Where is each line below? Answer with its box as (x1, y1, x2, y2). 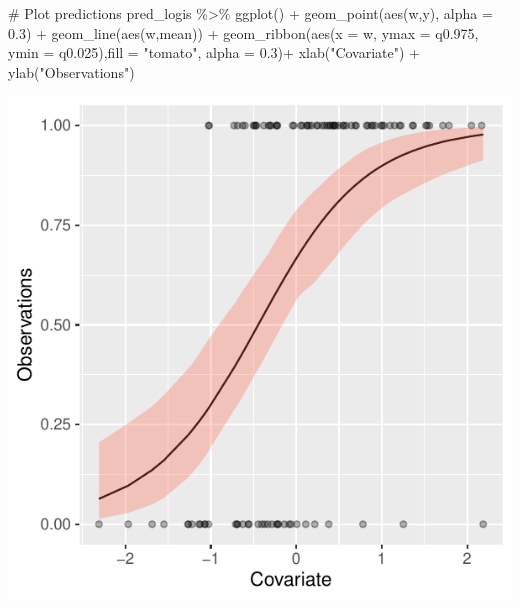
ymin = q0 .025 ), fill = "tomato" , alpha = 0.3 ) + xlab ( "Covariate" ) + (8, 42, 421, 63)
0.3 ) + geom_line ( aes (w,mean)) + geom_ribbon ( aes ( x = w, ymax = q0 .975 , (8, 22, 479, 43)
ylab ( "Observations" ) (8, 61, 135, 82)
